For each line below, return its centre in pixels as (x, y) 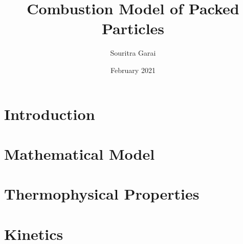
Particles (133, 28)
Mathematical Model (80, 153)
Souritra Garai (133, 53)
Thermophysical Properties (102, 194)
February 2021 (133, 70)
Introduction (50, 114)
